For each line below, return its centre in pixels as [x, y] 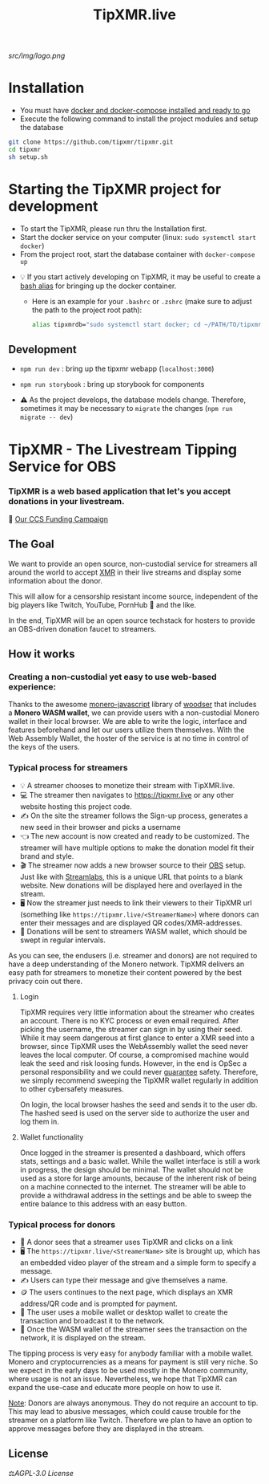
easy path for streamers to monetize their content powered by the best [125, 972]
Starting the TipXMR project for [115, 189]
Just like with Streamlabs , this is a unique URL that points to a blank [131, 876]
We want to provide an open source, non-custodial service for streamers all [133, 563]
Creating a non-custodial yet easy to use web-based [113, 677]
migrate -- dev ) [46, 417]
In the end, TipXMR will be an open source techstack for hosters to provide [132, 620]
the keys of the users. [44, 747]
